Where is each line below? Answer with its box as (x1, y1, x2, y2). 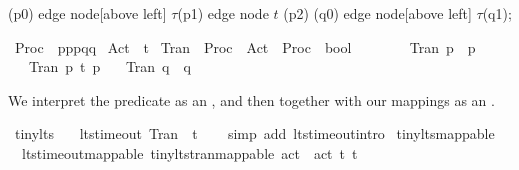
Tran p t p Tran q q (28, 56, 191, 77)
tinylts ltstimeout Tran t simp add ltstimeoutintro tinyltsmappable (14, 123, 495, 144)
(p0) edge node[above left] (8, 3, 167, 23)
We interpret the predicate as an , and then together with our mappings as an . (8, 89, 495, 110)
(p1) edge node (177, 3, 269, 23)
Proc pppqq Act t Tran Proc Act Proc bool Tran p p (14, 36, 476, 57)
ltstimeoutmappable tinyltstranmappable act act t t (21, 142, 358, 163)
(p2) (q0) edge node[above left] (283, 3, 472, 23)
